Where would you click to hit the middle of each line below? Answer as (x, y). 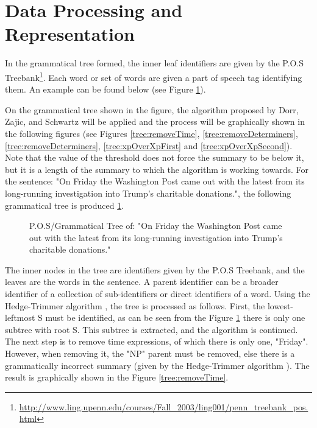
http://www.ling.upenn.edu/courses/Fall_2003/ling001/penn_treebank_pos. (164, 406)
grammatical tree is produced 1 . (65, 205)
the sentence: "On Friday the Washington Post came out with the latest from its (155, 181)
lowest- (280, 305)
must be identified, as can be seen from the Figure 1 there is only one (175, 317)
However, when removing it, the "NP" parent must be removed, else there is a (150, 353)
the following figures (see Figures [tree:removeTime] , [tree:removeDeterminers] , (151, 133)
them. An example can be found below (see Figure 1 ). (105, 89)
